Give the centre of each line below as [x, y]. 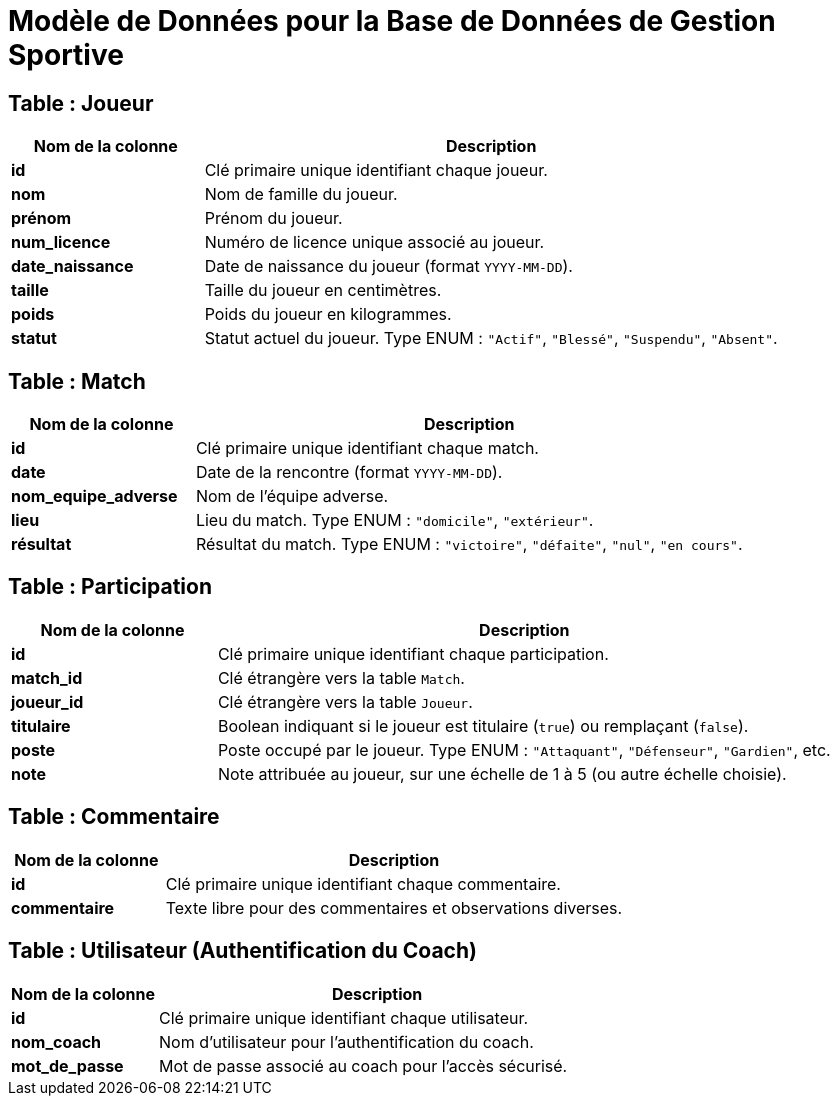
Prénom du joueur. [273, 218]
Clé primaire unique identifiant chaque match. [367, 448]
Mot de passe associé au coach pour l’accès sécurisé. [363, 1065]
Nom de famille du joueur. [301, 194]
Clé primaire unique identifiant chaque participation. [413, 653]
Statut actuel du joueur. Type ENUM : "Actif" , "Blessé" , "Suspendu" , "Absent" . [491, 338]
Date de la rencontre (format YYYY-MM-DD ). [349, 472]
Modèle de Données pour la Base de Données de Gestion [392, 21]
